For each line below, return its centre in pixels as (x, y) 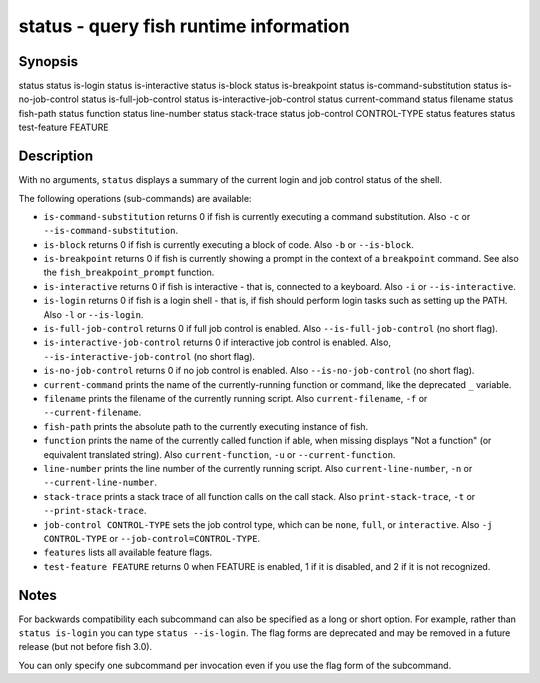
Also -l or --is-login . (93, 314)
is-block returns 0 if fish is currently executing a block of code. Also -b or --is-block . (229, 244)
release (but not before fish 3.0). (85, 647)
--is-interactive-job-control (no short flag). (149, 356)
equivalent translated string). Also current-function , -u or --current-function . (219, 454)
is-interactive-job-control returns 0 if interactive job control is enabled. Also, (217, 342)
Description (56, 156)
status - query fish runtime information (184, 26)
